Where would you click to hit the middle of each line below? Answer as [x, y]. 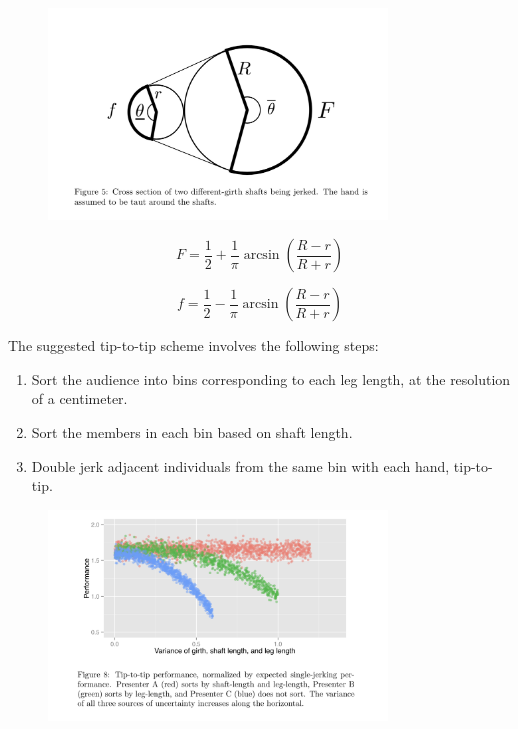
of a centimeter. [79, 398]
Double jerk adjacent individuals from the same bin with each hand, [240, 465]
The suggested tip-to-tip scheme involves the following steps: [193, 345]
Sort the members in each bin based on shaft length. [192, 431]
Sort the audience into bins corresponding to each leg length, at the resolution [271, 378]
